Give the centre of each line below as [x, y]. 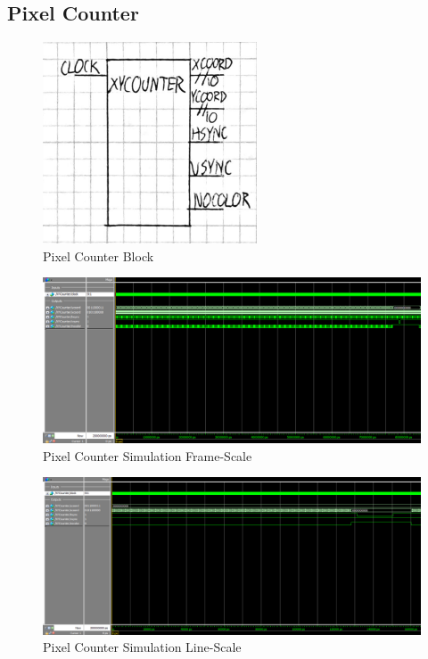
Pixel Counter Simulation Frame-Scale [148, 455]
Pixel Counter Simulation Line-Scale [142, 647]
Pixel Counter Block [99, 255]
